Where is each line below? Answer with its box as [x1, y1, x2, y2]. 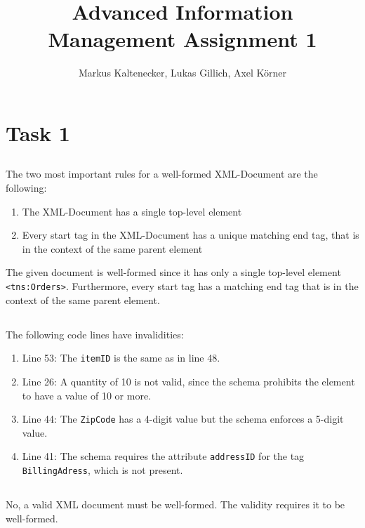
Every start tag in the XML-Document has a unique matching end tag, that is [22, 227, 359, 242]
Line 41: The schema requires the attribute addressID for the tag [22, 449, 305, 463]
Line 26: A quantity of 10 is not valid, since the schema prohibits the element [22, 374, 355, 388]
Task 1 [6, 118, 70, 147]
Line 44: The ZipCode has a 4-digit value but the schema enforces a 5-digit [22, 411, 344, 426]
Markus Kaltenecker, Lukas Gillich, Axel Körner [78, 65, 287, 80]
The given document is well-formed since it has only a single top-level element [6, 265, 341, 279]
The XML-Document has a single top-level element [22, 204, 242, 218]
